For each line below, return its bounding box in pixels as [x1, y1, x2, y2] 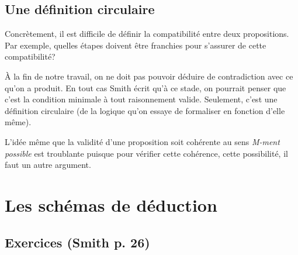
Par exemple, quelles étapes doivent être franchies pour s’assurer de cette [5, 39, 266, 51]
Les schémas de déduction [5, 192, 217, 216]
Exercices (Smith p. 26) [5, 233, 150, 251]
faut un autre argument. [5, 158, 91, 171]
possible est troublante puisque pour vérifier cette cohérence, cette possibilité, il [5, 147, 288, 159]
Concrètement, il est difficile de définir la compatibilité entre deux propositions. [5, 27, 289, 40]
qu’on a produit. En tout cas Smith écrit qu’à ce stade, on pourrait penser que [5, 81, 286, 94]
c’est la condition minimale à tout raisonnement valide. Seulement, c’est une [5, 93, 278, 105]
